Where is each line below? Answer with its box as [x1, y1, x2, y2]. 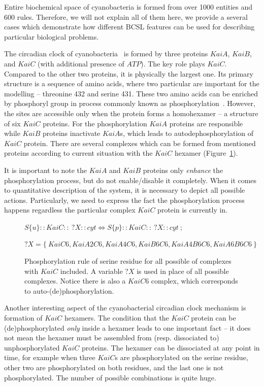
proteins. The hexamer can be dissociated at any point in [81, 342, 260, 353]
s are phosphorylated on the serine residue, [115, 352, 248, 363]
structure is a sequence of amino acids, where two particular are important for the [4, 78, 259, 89]
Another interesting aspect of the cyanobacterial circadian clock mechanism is [4, 302, 246, 313]
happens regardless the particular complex [4, 204, 136, 215]
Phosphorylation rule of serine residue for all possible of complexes [24, 256, 232, 266]
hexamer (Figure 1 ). [174, 148, 238, 158]
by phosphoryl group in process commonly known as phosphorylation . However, [4, 98, 255, 109]
